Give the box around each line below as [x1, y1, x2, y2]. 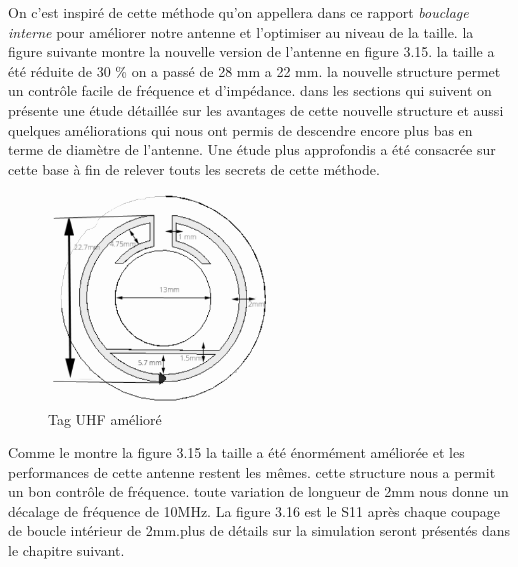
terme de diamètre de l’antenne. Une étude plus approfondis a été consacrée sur [8, 139, 496, 160]
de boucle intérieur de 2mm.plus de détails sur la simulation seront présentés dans [8, 520, 511, 541]
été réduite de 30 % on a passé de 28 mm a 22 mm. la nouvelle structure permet [8, 60, 501, 81]
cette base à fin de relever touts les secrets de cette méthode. [8, 158, 380, 179]
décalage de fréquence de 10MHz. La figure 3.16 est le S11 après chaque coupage [8, 500, 500, 521]
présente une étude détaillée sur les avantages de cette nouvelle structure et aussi [8, 99, 504, 120]
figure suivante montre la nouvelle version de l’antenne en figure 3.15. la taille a [8, 41, 495, 62]
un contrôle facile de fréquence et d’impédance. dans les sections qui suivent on [8, 80, 492, 101]
